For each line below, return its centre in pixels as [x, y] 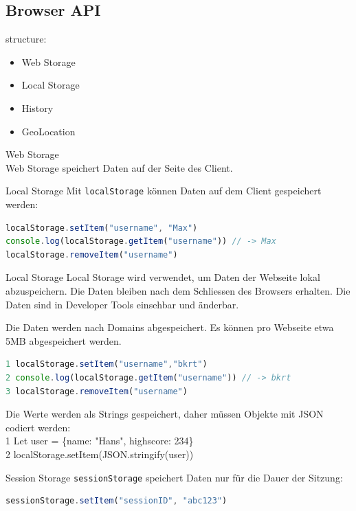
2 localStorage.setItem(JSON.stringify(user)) [100, 454]
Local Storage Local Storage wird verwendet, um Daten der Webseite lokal [163, 277]
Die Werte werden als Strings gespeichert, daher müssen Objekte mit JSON [165, 414]
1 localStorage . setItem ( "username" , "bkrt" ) [107, 364]
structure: [26, 39]
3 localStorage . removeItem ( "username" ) [97, 391]
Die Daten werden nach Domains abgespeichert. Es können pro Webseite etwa [170, 327]
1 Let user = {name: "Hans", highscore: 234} [100, 441]
